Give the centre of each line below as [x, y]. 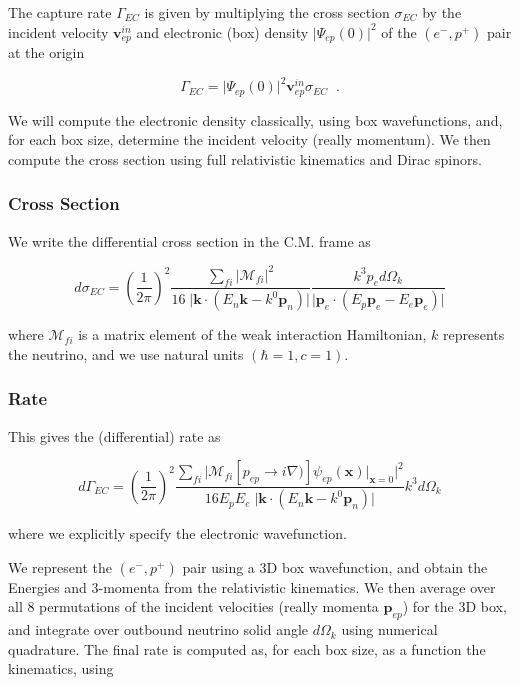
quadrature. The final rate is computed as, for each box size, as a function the [247, 648]
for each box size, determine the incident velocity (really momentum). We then [249, 139]
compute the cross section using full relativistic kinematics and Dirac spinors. [245, 158]
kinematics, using [61, 668]
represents [474, 334]
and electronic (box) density [222, 31]
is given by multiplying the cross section [267, 12]
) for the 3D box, [454, 606]
